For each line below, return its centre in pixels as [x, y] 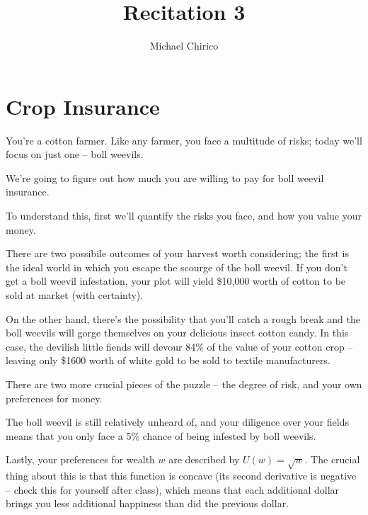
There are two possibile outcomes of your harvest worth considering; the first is [177, 253]
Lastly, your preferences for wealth [80, 459]
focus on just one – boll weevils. [75, 154]
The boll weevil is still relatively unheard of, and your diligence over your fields [177, 422]
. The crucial [332, 459]
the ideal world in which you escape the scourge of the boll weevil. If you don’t [177, 267]
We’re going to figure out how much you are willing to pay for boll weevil [165, 177]
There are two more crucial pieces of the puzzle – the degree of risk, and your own [184, 384]
